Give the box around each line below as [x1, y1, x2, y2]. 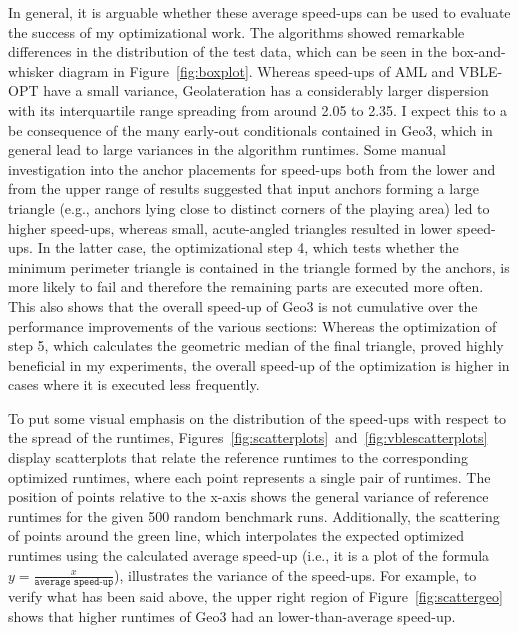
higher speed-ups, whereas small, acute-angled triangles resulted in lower [8, 217, 453, 238]
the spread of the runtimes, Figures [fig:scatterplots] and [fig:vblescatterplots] [8, 427, 488, 448]
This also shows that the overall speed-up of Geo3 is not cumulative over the [8, 295, 478, 316]
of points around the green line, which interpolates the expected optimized [8, 525, 465, 546]
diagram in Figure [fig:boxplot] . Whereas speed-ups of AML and [58, 60, 455, 81]
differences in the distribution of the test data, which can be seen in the [8, 41, 448, 62]
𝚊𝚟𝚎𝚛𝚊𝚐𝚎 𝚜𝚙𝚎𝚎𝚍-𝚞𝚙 [34, 577, 114, 588]
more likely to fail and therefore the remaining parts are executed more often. [8, 276, 484, 297]
